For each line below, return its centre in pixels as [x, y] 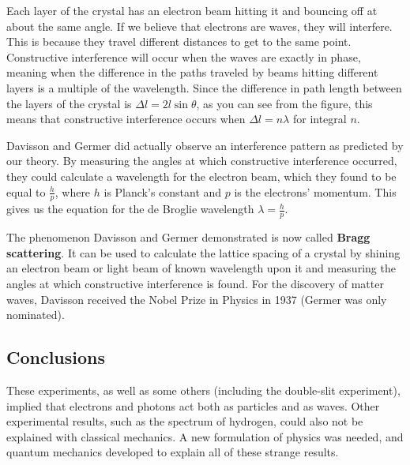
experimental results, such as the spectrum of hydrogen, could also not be [185, 421]
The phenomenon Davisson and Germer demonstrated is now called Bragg [188, 237]
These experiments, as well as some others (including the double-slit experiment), [203, 390]
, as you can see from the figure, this [284, 103]
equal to [26, 191]
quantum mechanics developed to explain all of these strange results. [173, 452]
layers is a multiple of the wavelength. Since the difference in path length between [204, 87]
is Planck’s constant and [163, 191]
